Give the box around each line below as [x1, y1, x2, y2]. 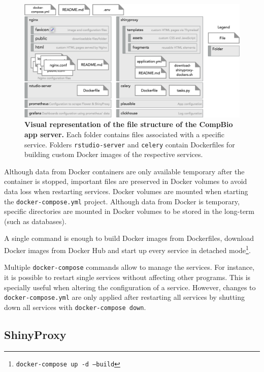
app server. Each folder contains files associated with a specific [24, 129, 224, 139]
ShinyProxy [4, 326, 67, 342]
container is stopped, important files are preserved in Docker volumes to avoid [4, 176, 247, 187]
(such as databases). [4, 215, 67, 226]
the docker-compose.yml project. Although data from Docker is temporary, [4, 196, 240, 206]
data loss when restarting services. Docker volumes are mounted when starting [4, 185, 248, 196]
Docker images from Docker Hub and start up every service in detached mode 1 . [4, 243, 251, 255]
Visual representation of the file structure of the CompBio [24, 119, 233, 130]
